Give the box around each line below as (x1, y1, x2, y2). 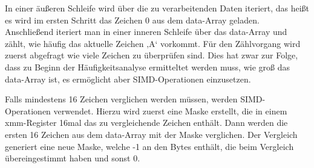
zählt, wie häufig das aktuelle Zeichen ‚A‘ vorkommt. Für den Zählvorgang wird (5, 37, 301, 49)
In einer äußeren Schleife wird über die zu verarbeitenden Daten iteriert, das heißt (5, 2, 310, 14)
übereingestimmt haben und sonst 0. (5, 152, 140, 164)
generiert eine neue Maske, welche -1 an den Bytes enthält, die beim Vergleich (5, 140, 294, 152)
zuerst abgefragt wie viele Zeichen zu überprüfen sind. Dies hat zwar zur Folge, (5, 49, 298, 61)
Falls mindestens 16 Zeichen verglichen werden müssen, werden (5, 93, 238, 105)
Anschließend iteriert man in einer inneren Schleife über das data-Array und (5, 25, 287, 38)
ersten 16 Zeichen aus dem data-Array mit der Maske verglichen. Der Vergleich (5, 128, 298, 140)
